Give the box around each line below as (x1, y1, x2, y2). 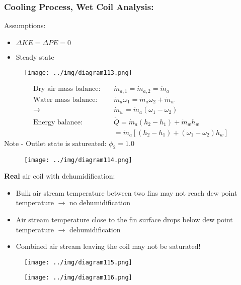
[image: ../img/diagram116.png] (24, 274, 132, 281)
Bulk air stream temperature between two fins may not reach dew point (16, 187, 237, 198)
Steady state (16, 51, 54, 62)
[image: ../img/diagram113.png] (24, 69, 132, 77)
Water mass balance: (33, 96, 98, 103)
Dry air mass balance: (33, 85, 101, 93)
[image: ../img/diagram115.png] (24, 258, 132, 266)
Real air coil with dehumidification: (4, 171, 115, 181)
